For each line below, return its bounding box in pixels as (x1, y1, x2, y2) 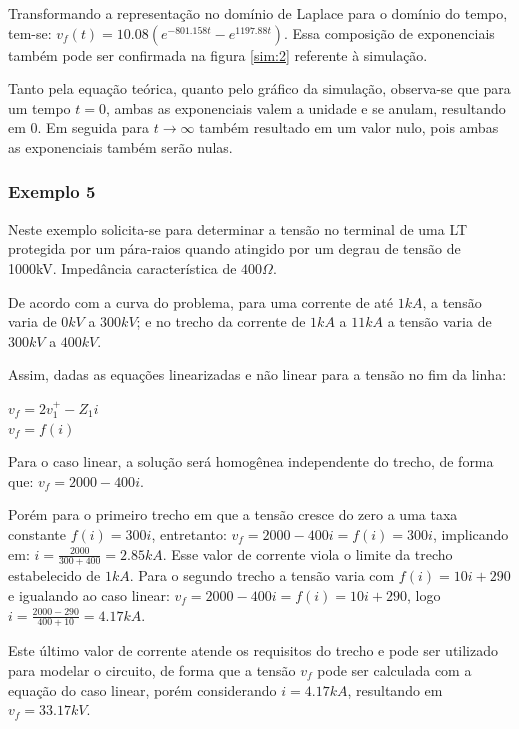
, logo (407, 584, 441, 605)
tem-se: (8, 22, 52, 43)
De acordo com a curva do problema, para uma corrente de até (8, 291, 393, 312)
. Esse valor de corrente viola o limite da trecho (162, 543, 453, 564)
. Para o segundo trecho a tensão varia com (129, 565, 395, 586)
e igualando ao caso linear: (8, 584, 170, 605)
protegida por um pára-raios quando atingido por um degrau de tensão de (8, 238, 461, 259)
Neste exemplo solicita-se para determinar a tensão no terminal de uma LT (8, 218, 468, 239)
